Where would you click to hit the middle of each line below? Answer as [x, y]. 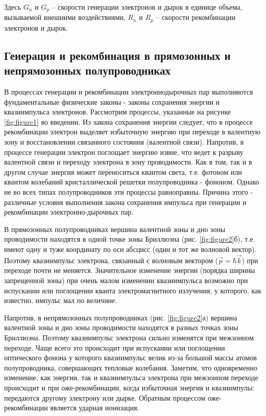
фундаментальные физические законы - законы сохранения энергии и [112, 101]
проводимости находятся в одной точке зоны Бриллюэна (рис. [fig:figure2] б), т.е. [130, 239]
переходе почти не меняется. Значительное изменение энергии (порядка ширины [130, 270]
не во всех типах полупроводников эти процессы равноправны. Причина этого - [129, 192]
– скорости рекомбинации [196, 17]
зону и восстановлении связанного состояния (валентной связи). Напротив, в [124, 142]
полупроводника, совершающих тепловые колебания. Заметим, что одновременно [131, 367]
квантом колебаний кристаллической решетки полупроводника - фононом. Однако [132, 182]
